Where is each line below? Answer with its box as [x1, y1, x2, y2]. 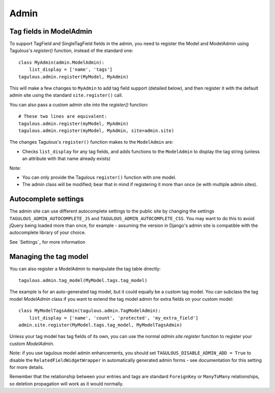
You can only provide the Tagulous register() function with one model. [22, 174, 177, 180]
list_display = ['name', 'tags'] [29, 67, 113, 72]
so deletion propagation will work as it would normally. [9, 380, 124, 387]
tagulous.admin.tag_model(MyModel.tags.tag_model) [18, 278, 148, 283]
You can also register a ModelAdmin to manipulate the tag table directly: [9, 266, 161, 272]
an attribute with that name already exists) [22, 155, 111, 162]
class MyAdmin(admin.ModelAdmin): [18, 59, 104, 65]
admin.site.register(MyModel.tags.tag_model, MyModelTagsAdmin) [18, 322, 183, 328]
